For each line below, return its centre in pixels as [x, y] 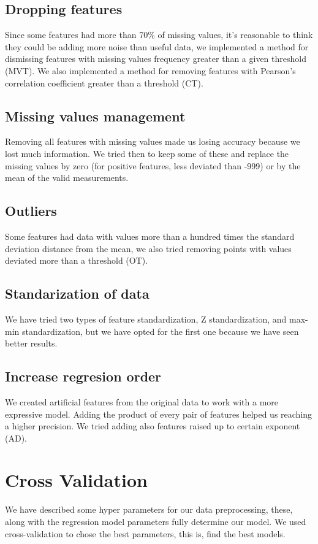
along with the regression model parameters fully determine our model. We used [156, 522]
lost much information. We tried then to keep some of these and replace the [147, 153]
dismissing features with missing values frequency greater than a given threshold [156, 59]
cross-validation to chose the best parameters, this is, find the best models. [145, 533]
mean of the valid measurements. [67, 178]
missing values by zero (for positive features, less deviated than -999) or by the [153, 165]
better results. [31, 343]
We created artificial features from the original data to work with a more [142, 401]
